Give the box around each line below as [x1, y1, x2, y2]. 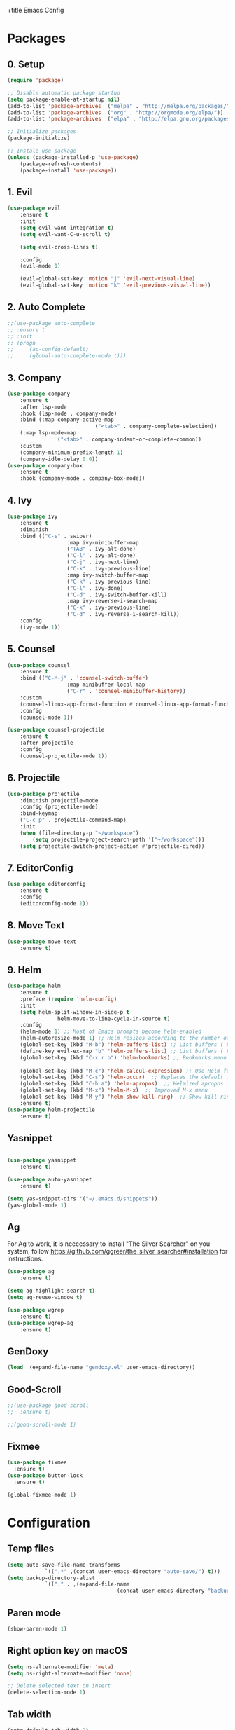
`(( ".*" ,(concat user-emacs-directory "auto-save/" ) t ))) [44, 1567, 220, 1575]
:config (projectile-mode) [20, 804, 99, 811]
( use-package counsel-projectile [7, 727, 105, 734]
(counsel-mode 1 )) [20, 714, 73, 721]
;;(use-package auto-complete [7, 320, 96, 327]
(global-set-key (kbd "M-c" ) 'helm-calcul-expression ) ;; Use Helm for [20, 1067, 233, 1074]
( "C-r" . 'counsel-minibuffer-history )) [66, 688, 187, 695]
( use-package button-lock [7, 1472, 83, 1479]
